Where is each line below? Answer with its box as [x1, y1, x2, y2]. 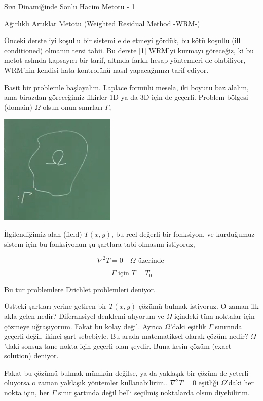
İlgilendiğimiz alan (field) [4, 228, 82, 239]
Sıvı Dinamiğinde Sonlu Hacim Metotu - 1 [4, 1, 135, 11]
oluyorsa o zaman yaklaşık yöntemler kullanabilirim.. [4, 377, 168, 388]
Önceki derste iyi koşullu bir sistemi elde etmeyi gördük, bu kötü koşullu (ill [4, 35, 241, 46]
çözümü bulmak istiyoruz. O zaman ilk [138, 301, 259, 311]
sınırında [215, 320, 242, 331]
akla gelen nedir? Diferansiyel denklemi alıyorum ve [4, 310, 164, 321]
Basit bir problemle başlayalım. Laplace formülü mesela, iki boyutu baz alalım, [4, 82, 249, 92]
